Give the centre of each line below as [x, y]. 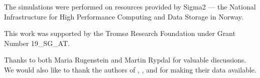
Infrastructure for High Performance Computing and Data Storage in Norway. [124, 16]
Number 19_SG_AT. [37, 43]
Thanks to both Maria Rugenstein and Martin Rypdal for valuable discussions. [125, 60]
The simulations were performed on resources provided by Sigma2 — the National [130, 6]
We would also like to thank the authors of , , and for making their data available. [130, 69]
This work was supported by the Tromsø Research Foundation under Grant [120, 33]
